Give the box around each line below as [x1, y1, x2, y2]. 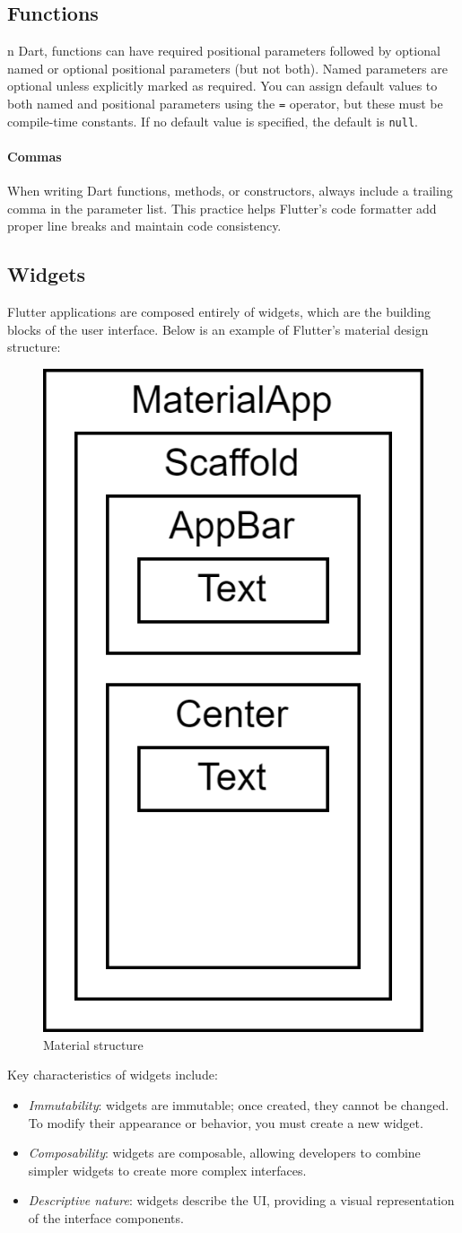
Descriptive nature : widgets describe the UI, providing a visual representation [28, 1191, 455, 1210]
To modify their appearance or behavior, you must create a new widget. [28, 1113, 423, 1132]
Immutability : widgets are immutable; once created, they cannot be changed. [28, 1096, 449, 1114]
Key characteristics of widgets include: [7, 1065, 218, 1084]
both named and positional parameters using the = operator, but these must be [7, 93, 443, 112]
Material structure [43, 1035, 144, 1054]
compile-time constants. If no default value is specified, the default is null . [7, 111, 418, 130]
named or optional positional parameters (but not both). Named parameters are [7, 58, 448, 77]
